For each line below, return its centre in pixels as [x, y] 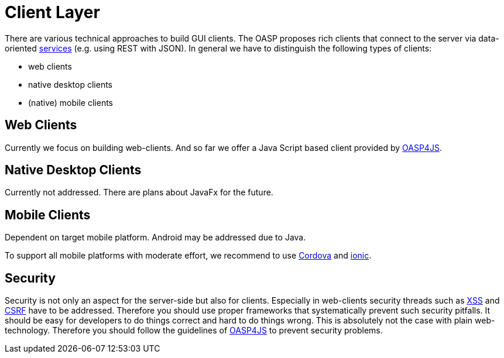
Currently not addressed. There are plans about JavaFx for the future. [139, 192]
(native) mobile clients [71, 102]
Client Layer [52, 12]
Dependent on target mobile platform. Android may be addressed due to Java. [155, 237]
